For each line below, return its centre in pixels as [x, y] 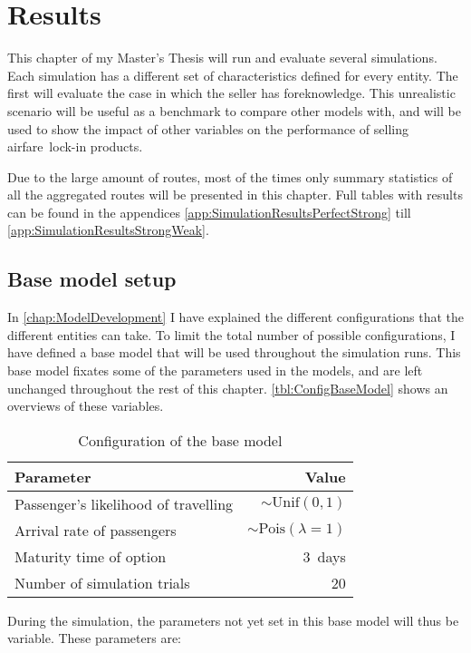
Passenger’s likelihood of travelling [124, 503]
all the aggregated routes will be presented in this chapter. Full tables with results [235, 195]
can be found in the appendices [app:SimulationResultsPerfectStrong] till [209, 212]
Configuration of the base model [180, 440]
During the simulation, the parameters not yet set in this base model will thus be [233, 620]
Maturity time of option [91, 556]
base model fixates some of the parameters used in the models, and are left [215, 370]
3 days [324, 556]
